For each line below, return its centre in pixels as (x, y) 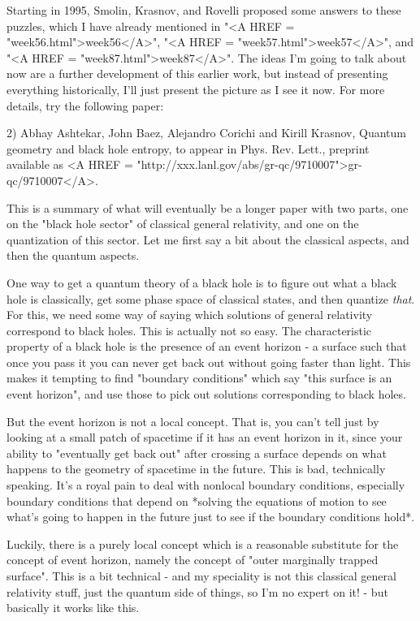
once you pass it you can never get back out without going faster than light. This (209, 362)
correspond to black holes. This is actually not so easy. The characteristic (189, 330)
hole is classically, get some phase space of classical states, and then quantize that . (211, 298)
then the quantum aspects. (73, 255)
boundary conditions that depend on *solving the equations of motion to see (197, 500)
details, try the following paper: (85, 105)
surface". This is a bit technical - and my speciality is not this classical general (201, 576)
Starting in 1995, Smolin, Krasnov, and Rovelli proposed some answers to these (204, 10)
